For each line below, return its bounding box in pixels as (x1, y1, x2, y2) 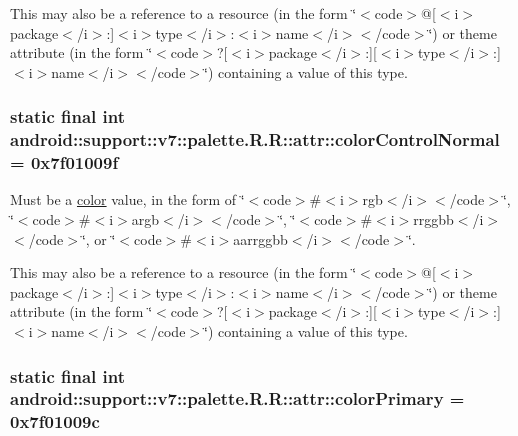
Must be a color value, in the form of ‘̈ (10, 189, 245, 210)
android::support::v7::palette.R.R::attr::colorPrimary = (10, 386, 465, 411)
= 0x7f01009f (10, 150, 119, 175)
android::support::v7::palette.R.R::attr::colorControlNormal (10, 127, 500, 152)
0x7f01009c (10, 409, 100, 434)
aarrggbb (233, 228, 288, 249)
